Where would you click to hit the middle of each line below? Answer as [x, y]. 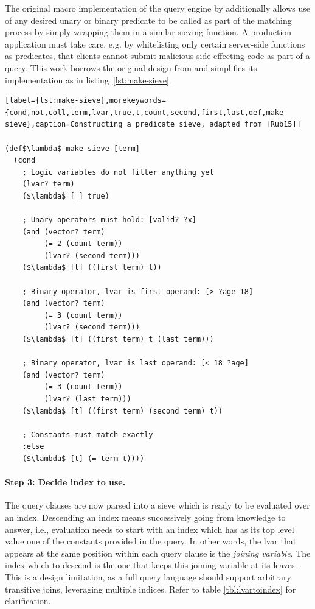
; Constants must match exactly [88, 435]
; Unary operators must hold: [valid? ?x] [109, 220]
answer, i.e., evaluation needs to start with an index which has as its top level [150, 529]
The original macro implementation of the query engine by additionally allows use [157, 8]
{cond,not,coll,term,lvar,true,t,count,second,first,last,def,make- [147, 112]
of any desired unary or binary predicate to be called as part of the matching [148, 20]
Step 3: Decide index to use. [65, 482]
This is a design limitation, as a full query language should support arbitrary [148, 576]
